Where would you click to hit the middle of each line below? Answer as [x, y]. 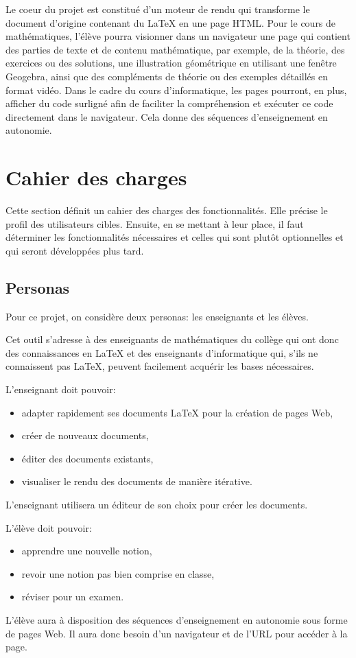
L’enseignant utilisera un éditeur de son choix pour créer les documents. [157, 504]
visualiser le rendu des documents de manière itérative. [137, 481]
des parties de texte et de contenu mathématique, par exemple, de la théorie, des [175, 49]
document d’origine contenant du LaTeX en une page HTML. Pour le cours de [171, 22]
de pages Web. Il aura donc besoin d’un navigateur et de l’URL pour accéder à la [177, 633]
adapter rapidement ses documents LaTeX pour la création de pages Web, [177, 412]
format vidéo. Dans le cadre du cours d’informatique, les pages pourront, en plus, [176, 90]
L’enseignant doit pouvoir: [61, 389]
